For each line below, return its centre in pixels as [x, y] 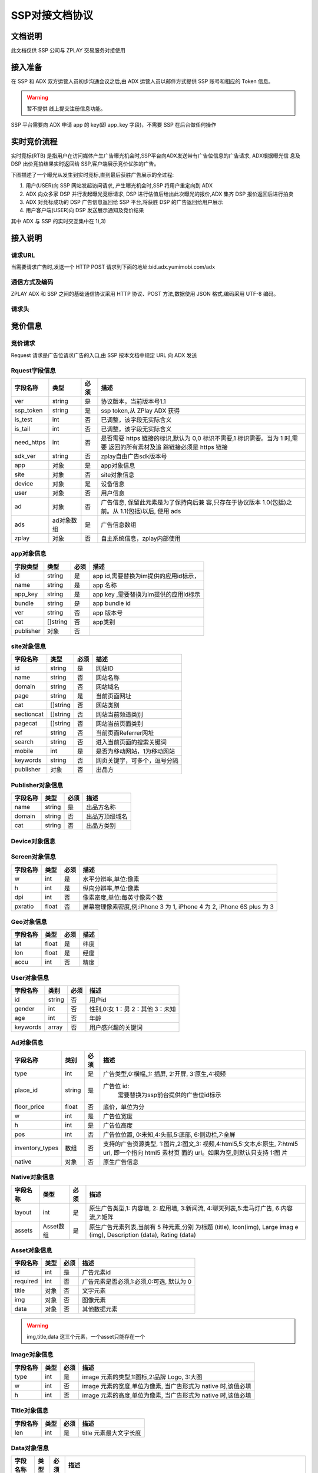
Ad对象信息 [27, 1043]
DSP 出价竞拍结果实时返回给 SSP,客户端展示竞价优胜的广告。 [85, 164]
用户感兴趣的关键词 [116, 1027]
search [24, 742]
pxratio [24, 906]
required [26, 1282]
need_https [30, 442]
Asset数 [54, 1226]
